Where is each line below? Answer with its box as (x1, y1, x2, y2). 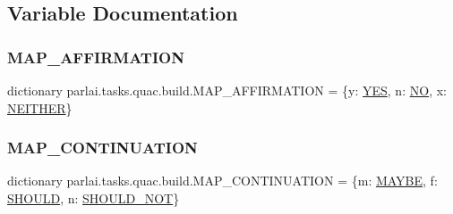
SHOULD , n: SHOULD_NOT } (7, 189, 180, 207)
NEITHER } (7, 98, 73, 117)
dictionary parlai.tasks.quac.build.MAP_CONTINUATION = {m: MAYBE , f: (7, 171, 438, 190)
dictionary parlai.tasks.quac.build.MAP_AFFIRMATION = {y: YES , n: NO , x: (7, 81, 447, 99)
